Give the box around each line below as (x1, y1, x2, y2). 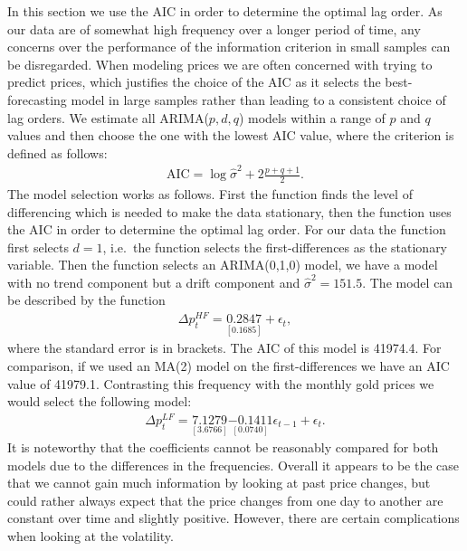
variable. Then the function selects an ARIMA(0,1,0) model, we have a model (7, 255, 438, 274)
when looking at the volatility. (7, 527, 174, 546)
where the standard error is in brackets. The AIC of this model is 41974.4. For (7, 338, 442, 357)
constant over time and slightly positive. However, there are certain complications (7, 508, 460, 527)
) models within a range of (238, 108, 386, 127)
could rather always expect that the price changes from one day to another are (7, 490, 443, 509)
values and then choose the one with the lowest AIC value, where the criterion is (7, 126, 454, 145)
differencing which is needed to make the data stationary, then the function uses (7, 202, 452, 221)
